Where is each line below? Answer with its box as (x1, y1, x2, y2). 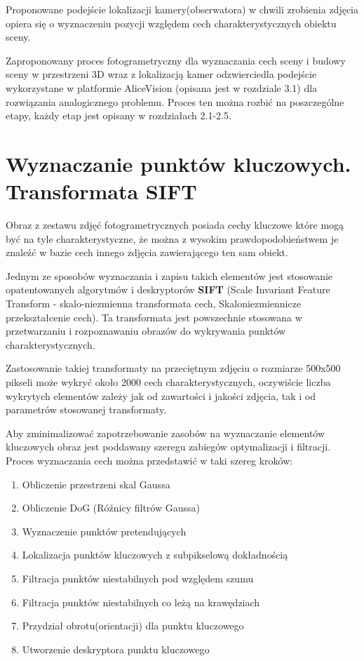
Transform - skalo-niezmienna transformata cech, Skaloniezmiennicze (6, 296, 302, 311)
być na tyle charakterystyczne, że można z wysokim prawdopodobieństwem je (6, 231, 339, 246)
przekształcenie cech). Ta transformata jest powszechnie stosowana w (6, 309, 302, 324)
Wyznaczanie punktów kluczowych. (6, 149, 351, 178)
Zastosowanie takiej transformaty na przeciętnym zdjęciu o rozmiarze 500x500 (6, 361, 341, 375)
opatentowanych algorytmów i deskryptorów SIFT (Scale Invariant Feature (6, 282, 330, 297)
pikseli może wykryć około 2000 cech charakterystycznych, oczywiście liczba (6, 375, 331, 389)
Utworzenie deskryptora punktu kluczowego (22, 641, 210, 656)
